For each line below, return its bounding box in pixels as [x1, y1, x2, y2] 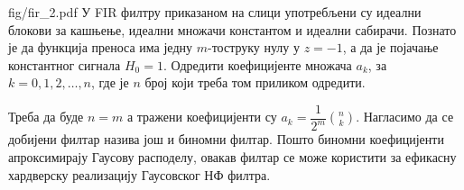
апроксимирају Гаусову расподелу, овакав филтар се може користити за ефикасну [8, 147, 457, 166]
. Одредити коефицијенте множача [162, 55, 352, 74]
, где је [91, 73, 129, 92]
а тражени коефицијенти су [126, 107, 277, 126]
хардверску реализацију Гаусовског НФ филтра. [8, 165, 271, 184]
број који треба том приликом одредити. [144, 73, 366, 92]
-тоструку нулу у [207, 38, 301, 57]
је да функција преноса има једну [8, 38, 193, 57]
